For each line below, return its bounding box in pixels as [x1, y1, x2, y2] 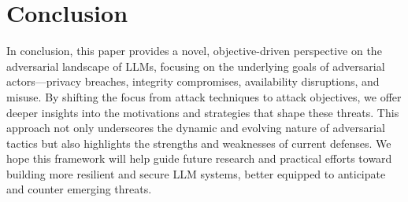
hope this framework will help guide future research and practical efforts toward [6, 150, 392, 167]
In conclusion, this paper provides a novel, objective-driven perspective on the [6, 42, 382, 59]
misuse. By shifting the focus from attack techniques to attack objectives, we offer [6, 88, 402, 105]
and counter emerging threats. [6, 181, 152, 197]
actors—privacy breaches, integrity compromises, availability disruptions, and [6, 73, 380, 90]
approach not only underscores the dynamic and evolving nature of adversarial [6, 119, 385, 136]
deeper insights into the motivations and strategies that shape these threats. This [6, 104, 399, 120]
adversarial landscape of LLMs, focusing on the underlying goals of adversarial [6, 57, 385, 74]
